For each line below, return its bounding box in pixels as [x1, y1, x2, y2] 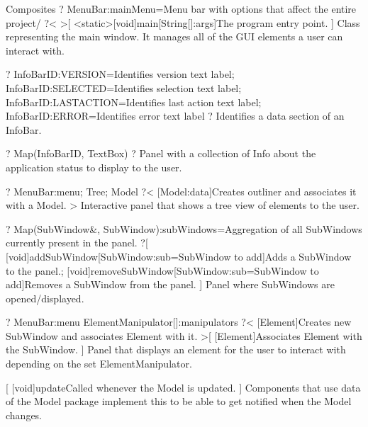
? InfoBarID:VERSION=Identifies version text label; [6, 67, 235, 81]
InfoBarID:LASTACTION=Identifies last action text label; [6, 94, 262, 109]
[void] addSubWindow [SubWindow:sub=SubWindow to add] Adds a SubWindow [6, 249, 352, 263]
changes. [6, 407, 43, 422]
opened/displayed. [6, 290, 84, 305]
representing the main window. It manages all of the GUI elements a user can [6, 29, 343, 44]
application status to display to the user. [6, 159, 182, 174]
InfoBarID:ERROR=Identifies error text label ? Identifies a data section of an [6, 108, 345, 123]
